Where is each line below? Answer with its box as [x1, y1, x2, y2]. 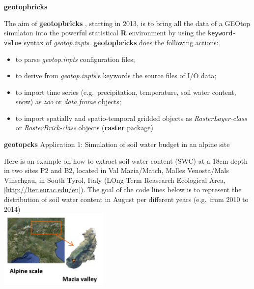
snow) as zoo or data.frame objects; [15, 96, 121, 107]
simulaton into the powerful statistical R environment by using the [4, 28, 206, 38]
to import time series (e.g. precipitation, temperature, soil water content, [15, 87, 236, 97]
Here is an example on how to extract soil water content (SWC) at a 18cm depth [4, 155, 248, 166]
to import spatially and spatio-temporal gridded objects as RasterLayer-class [15, 113, 247, 123]
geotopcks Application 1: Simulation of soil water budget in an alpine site [4, 139, 230, 149]
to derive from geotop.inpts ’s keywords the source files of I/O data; [15, 70, 217, 81]
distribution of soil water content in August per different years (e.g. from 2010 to [4, 194, 249, 204]
